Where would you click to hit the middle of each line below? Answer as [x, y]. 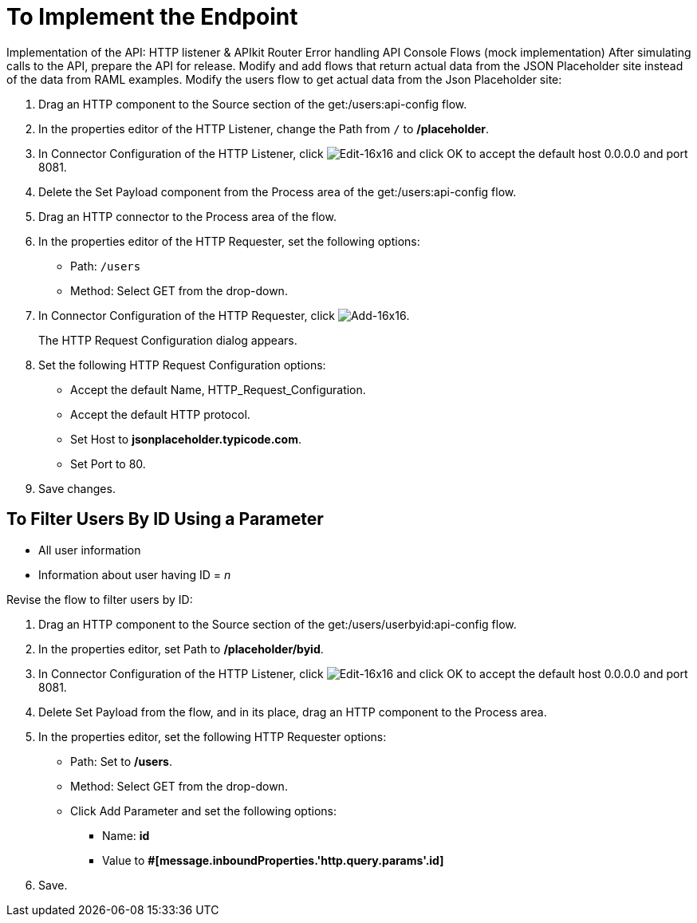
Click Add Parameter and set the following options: [203, 811]
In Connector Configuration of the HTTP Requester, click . [224, 315]
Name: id [126, 835]
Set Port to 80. [108, 463]
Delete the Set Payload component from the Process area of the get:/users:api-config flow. [278, 191]
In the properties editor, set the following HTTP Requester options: [213, 736]
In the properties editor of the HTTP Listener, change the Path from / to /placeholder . [264, 128]
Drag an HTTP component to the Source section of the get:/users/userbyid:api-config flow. [278, 624]
